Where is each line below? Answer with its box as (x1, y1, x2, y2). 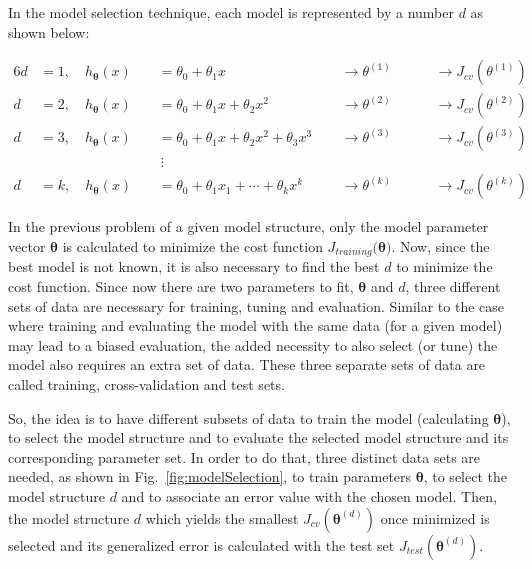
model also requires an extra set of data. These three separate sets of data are (8, 354, 486, 375)
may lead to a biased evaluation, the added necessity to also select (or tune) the (8, 334, 498, 355)
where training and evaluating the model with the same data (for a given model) (8, 315, 503, 336)
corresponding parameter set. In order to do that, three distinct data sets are (8, 446, 481, 467)
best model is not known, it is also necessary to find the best (8, 256, 380, 277)
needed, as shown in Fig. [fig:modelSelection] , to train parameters (8, 466, 412, 487)
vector (8, 235, 46, 256)
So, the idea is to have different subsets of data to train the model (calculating (8, 407, 489, 428)
